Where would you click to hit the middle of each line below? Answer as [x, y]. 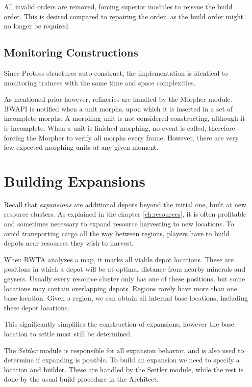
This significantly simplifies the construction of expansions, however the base [119, 324]
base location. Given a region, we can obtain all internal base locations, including [126, 298]
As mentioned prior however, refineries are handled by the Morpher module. [118, 99]
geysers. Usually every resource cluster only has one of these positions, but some [125, 279]
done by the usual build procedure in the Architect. [81, 379]
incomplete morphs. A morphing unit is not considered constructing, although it [125, 118]
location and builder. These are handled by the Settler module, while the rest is [124, 369]
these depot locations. [37, 307]
